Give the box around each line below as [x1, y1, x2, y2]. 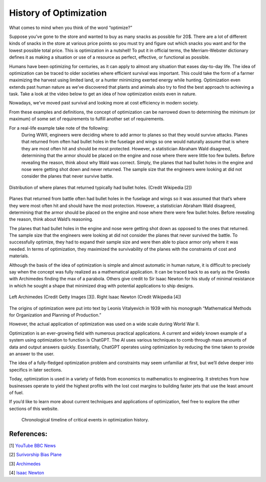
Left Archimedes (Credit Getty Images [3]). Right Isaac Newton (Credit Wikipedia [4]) [9, 294, 182, 300]
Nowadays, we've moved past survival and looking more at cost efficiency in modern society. [9, 100, 199, 106]
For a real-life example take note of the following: [9, 125, 109, 131]
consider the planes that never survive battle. [21, 173, 113, 179]
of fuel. [9, 389, 24, 395]
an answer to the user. [9, 350, 55, 357]
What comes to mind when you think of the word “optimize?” [9, 25, 133, 31]
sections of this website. [9, 406, 59, 412]
